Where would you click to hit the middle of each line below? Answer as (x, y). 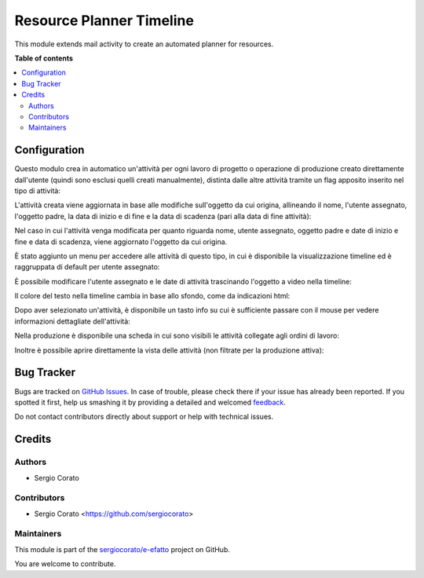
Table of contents (44, 58)
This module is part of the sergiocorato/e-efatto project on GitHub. (122, 549)
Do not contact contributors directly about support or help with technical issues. (144, 417)
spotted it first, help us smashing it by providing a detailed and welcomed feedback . (150, 402)
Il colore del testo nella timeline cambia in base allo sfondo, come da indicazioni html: (152, 296)
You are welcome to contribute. (65, 564)
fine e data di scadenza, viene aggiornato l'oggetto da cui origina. (121, 241)
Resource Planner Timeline (104, 20)
